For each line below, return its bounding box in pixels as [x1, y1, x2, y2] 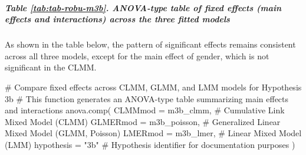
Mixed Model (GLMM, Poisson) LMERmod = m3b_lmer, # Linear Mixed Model [5, 127, 302, 139]
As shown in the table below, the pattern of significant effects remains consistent [5, 38, 296, 50]
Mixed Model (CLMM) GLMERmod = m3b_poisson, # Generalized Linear [5, 115, 281, 127]
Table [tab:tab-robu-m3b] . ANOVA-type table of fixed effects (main [5, 1, 282, 14]
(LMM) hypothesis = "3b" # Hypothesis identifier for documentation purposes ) [5, 138, 295, 150]
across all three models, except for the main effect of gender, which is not [5, 49, 269, 62]
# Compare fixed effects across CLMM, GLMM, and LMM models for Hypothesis [5, 80, 302, 93]
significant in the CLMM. [5, 61, 97, 73]
